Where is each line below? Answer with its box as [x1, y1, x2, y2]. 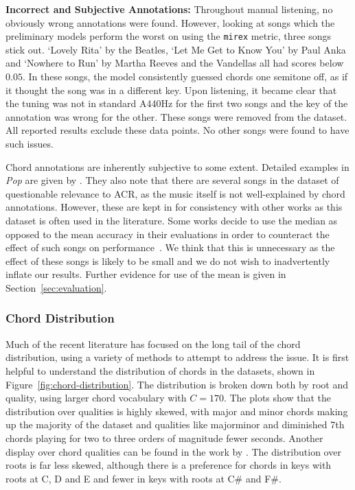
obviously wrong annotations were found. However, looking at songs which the [5, 15, 335, 30]
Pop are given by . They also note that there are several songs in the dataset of [5, 173, 339, 187]
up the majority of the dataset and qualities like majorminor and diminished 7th [5, 417, 345, 432]
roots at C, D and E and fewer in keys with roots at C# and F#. [5, 471, 282, 485]
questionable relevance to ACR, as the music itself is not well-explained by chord [5, 186, 345, 200]
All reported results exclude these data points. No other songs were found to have [5, 123, 350, 137]
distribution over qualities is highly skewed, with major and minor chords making [5, 404, 348, 418]
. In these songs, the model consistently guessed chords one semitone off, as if [22, 69, 348, 84]
